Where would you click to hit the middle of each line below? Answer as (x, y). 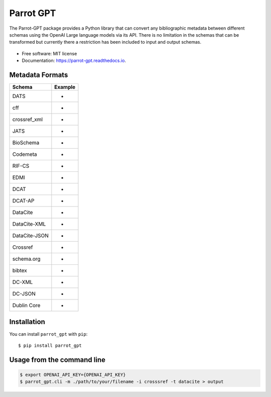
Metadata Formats (39, 75)
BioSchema (26, 143)
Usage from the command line (57, 360)
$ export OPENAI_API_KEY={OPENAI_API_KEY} (73, 375)
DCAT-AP (23, 201)
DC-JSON (24, 294)
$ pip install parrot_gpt (50, 345)
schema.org (26, 259)
